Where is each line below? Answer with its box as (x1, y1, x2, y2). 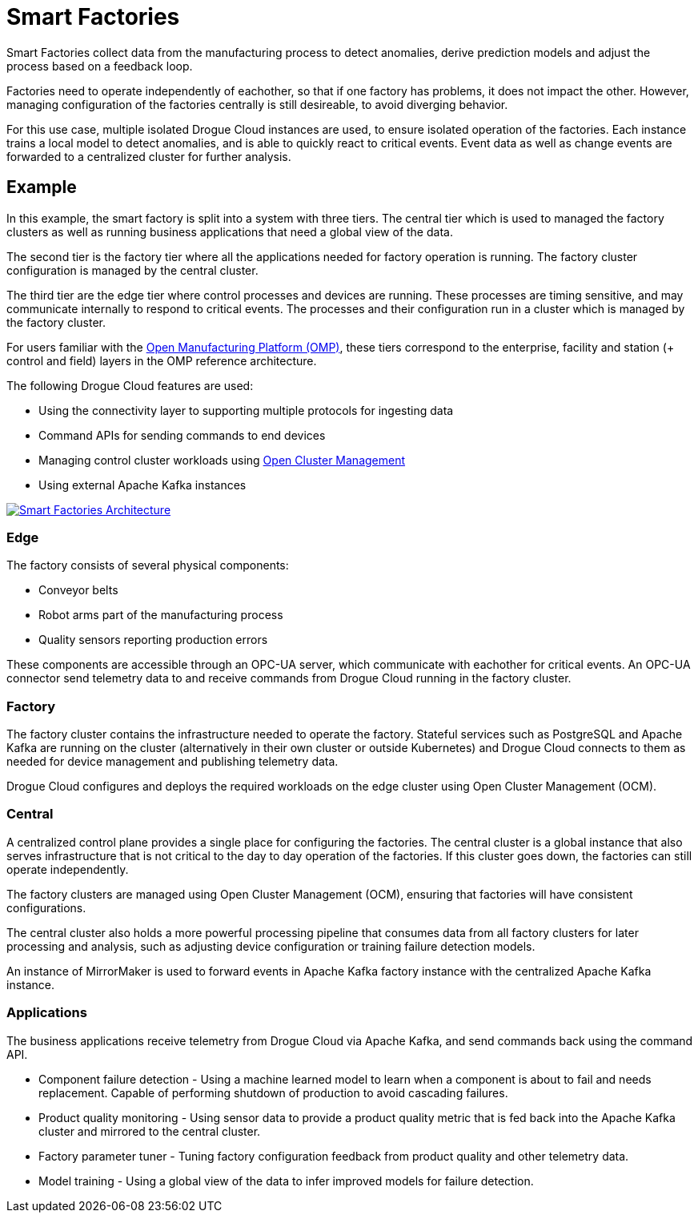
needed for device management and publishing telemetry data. (6, 754, 339, 769)
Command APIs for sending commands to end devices (38, 428, 326, 442)
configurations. (6, 900, 86, 915)
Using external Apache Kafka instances (38, 477, 247, 492)
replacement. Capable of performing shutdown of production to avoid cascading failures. (38, 1085, 508, 1100)
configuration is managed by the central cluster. (6, 263, 259, 277)
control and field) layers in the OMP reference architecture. (6, 353, 317, 368)
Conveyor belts (38, 583, 118, 597)
